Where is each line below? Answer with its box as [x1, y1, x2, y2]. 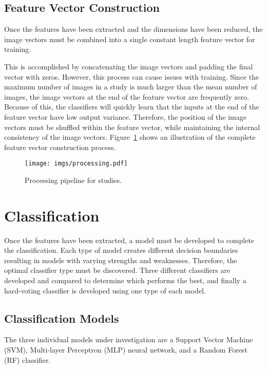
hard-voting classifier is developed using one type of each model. [4, 285, 206, 296]
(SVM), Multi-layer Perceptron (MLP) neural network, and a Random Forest [4, 344, 247, 355]
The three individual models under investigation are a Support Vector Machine [4, 334, 253, 345]
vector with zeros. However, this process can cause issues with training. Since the [4, 71, 259, 82]
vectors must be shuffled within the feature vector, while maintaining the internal [4, 121, 260, 132]
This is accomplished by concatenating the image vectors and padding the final [4, 61, 253, 71]
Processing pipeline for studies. [25, 174, 122, 185]
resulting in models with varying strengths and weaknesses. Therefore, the [4, 254, 237, 265]
